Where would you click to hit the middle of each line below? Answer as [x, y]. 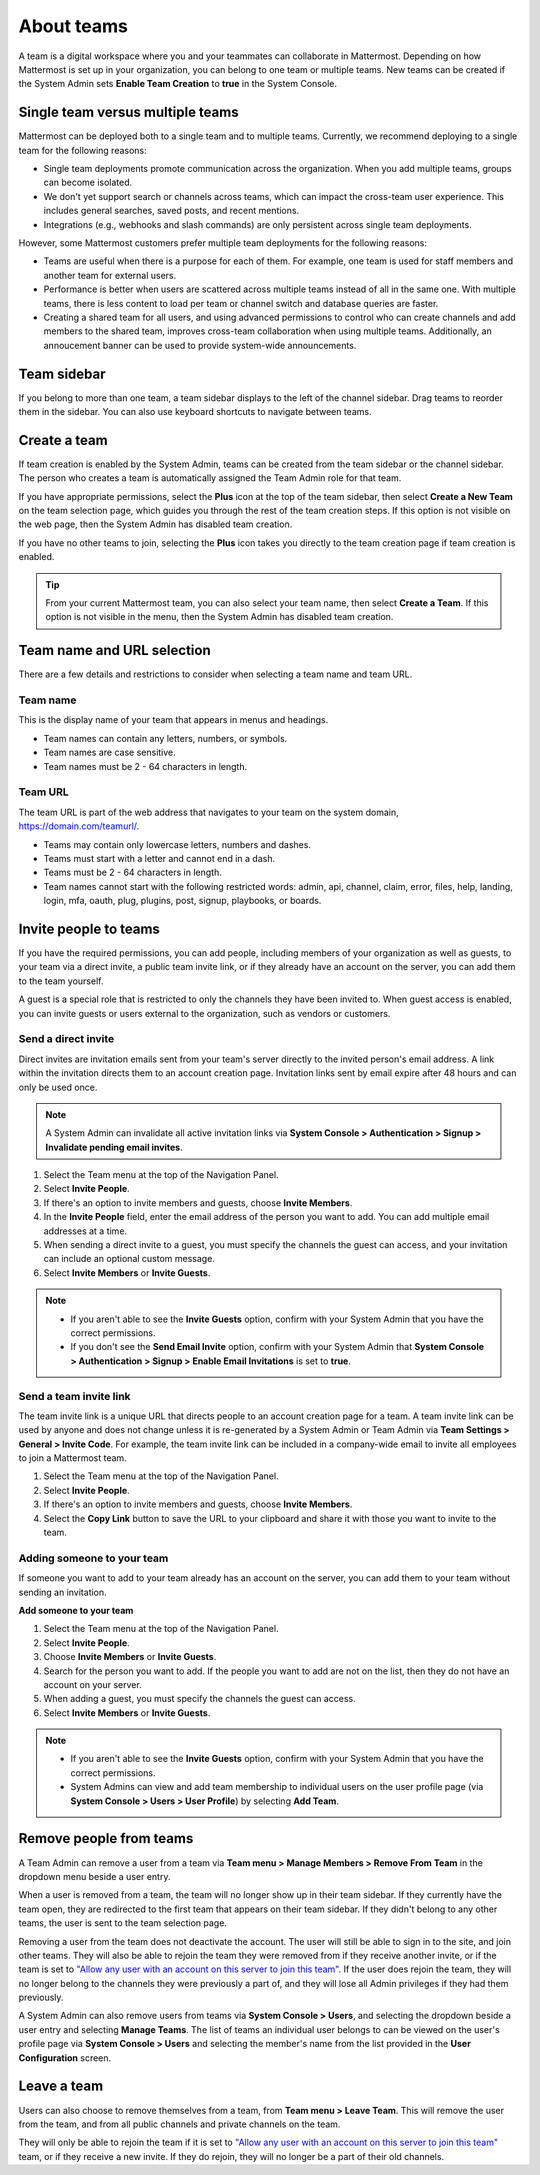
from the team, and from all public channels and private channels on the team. [179, 2124]
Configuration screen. [65, 2057]
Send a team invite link [74, 1396]
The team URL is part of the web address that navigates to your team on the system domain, [208, 812]
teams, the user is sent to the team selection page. [122, 1923]
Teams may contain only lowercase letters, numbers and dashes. [177, 844]
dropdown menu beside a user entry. [94, 1876]
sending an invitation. [62, 1592]
